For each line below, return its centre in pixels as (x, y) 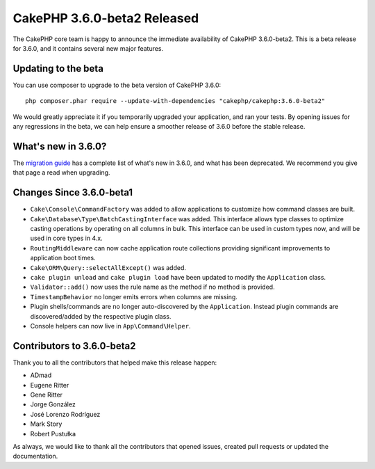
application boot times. (63, 258)
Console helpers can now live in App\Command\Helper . (110, 326)
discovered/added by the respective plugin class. (101, 316)
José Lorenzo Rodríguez (65, 414)
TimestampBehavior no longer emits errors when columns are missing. (134, 296)
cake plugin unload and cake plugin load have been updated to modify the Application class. (178, 277)
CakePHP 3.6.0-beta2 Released (106, 18)
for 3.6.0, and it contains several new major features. (88, 48)
